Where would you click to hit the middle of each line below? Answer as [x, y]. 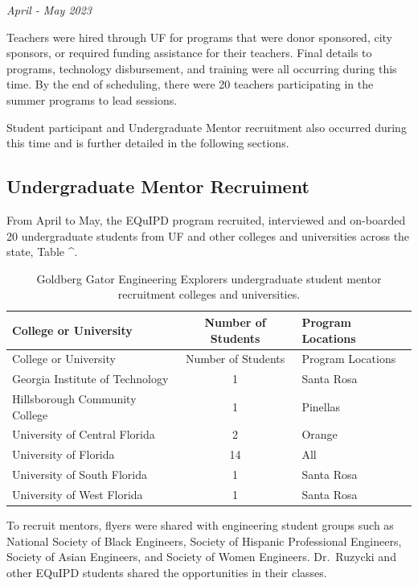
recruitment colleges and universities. [209, 294]
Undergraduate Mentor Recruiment [158, 186]
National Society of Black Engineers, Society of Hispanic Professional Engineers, [204, 541]
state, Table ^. [42, 252]
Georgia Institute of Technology [90, 379]
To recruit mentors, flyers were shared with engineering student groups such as [200, 525]
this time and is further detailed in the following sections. [148, 143]
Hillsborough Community [74, 399]
